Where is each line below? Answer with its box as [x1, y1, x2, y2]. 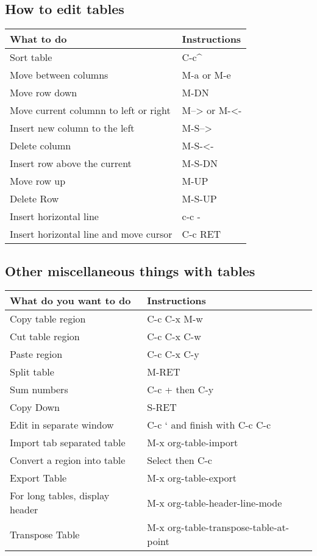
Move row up [10, 174, 66, 188]
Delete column [10, 138, 71, 153]
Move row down [10, 85, 77, 100]
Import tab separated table [10, 435, 126, 450]
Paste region [10, 347, 63, 362]
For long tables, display [10, 488, 110, 503]
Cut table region [10, 329, 80, 344]
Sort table [10, 50, 52, 65]
